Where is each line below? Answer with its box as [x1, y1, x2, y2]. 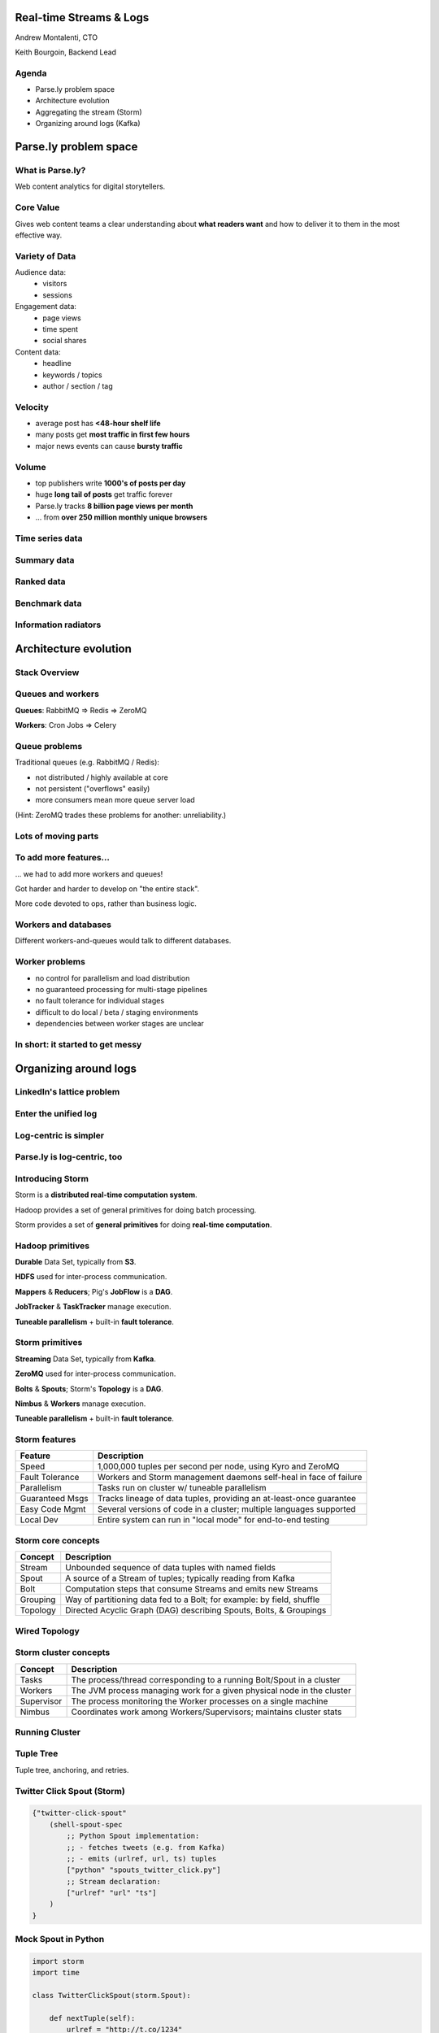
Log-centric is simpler [15, 1130, 105, 1141]
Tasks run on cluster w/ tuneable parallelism [98, 1482, 267, 1494]
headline [42, 359, 72, 368]
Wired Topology [15, 1625, 80, 1636]
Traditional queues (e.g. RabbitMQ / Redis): [15, 757, 160, 768]
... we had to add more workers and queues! [15, 868, 163, 878]
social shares [42, 336, 87, 346]
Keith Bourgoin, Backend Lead [15, 47, 117, 57]
